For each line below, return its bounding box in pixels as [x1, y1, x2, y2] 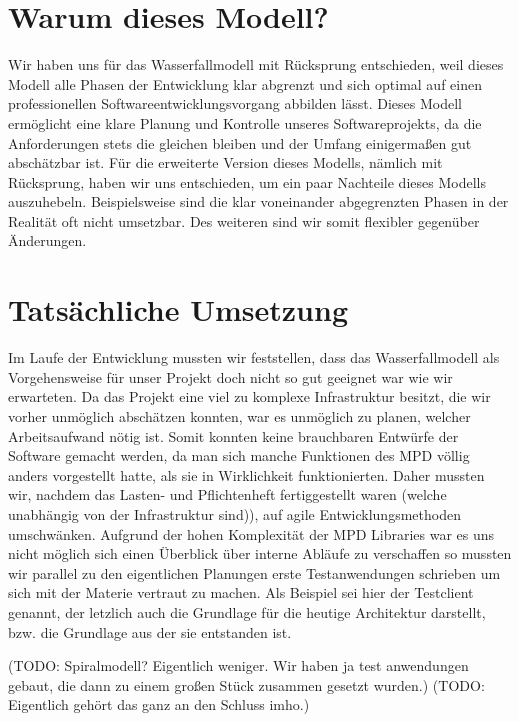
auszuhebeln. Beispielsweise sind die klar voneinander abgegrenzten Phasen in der [8, 191, 509, 212]
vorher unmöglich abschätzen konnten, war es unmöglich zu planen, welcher [8, 405, 471, 426]
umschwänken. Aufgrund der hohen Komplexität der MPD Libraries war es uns [8, 523, 495, 544]
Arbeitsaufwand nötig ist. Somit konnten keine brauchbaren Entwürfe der [8, 425, 459, 446]
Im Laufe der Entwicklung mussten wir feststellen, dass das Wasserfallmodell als [8, 347, 500, 368]
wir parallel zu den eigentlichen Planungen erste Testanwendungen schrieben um [8, 562, 501, 583]
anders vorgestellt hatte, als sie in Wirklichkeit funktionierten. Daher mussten [8, 464, 485, 485]
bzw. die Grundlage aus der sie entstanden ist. [8, 621, 292, 642]
